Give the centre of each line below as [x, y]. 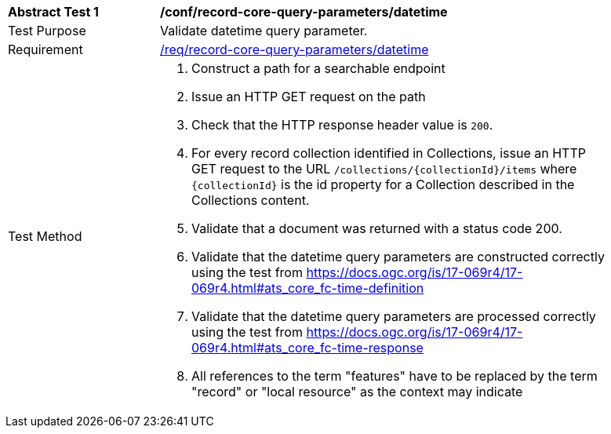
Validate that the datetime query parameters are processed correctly [394, 316]
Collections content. [251, 200]
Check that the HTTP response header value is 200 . [342, 125]
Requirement [45, 49]
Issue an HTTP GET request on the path [309, 97]
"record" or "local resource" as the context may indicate [357, 392]
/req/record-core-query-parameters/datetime [295, 49]
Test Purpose [47, 31]
